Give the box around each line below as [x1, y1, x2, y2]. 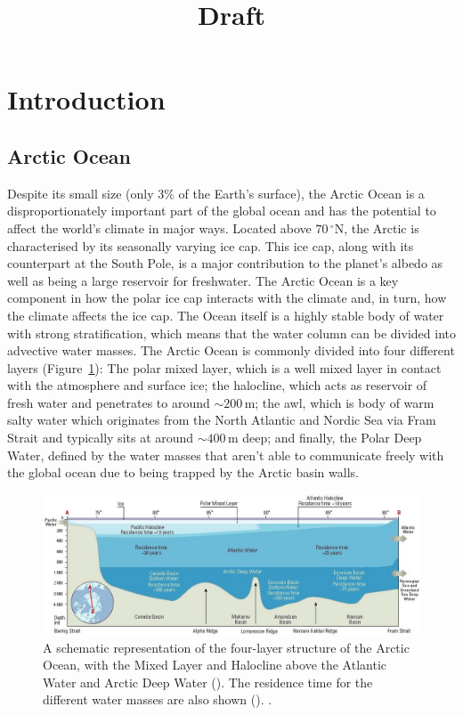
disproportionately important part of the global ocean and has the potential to [7, 201, 436, 220]
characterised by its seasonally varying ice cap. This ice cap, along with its [7, 236, 414, 255]
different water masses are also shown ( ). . [43, 690, 272, 709]
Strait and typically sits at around [7, 428, 194, 447]
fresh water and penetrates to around [7, 393, 210, 411]
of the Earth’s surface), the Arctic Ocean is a [178, 183, 425, 202]
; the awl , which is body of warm [255, 393, 435, 411]
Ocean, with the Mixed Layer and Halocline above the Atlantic [43, 655, 387, 674]
